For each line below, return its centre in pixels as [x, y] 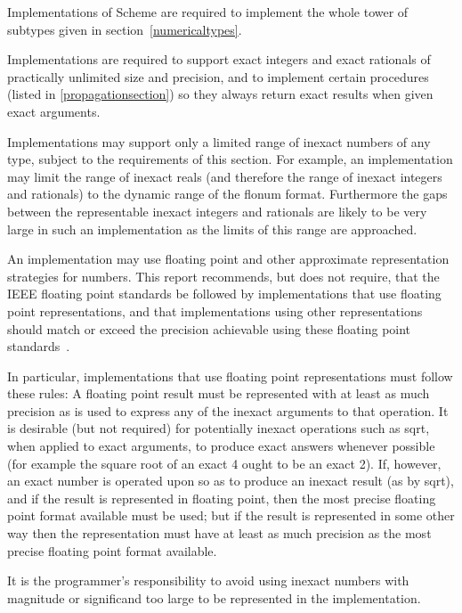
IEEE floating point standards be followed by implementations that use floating [224, 294]
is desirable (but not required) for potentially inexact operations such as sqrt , [219, 428]
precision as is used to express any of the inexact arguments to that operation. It [228, 410]
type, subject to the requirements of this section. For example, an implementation [230, 159]
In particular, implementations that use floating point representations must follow [230, 376]
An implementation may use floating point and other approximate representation [228, 259]
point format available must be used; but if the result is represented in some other [231, 515]
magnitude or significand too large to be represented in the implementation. [214, 597]
